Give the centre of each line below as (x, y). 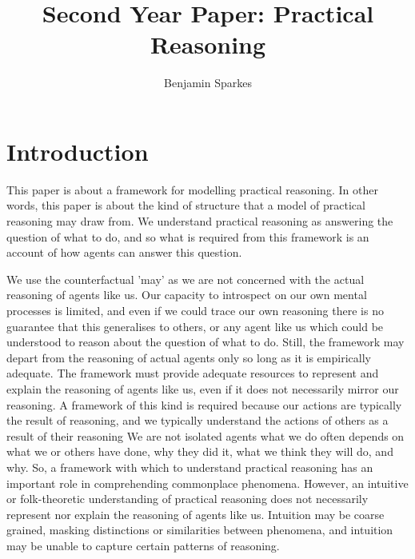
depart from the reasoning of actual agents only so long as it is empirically (189, 357)
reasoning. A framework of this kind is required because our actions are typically (204, 404)
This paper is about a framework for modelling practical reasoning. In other (192, 189)
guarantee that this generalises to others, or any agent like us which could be (195, 326)
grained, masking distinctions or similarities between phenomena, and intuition (200, 530)
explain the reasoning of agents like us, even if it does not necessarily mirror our (203, 388)
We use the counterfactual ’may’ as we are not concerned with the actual (186, 279)
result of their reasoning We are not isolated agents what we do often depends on (206, 435)
